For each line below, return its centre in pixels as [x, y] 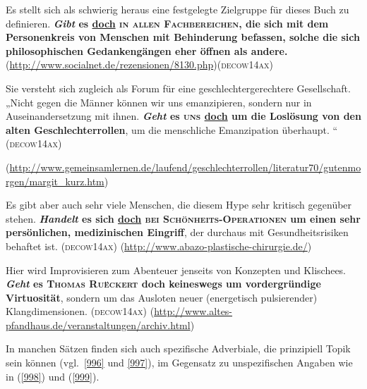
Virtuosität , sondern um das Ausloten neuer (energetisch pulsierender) [162, 297]
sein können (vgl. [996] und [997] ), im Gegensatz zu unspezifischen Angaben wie [179, 363]
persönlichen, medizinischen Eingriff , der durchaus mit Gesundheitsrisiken [177, 232]
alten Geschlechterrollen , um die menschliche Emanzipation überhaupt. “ [172, 129]
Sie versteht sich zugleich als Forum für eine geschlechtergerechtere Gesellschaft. [178, 88]
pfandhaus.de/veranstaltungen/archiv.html [98, 325]
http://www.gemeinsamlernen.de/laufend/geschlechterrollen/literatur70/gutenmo [185, 167]
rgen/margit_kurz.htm [55, 181]
